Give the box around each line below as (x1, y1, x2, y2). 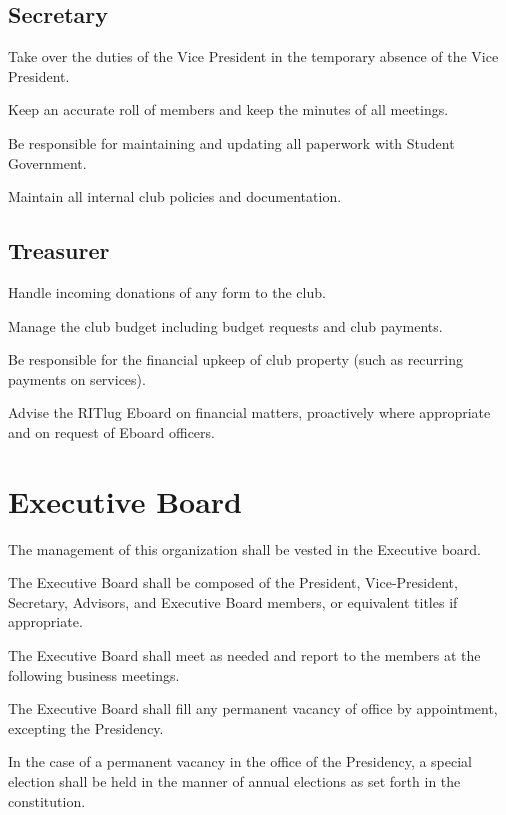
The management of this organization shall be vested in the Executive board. (8, 538, 482, 559)
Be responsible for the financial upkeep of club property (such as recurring (8, 349, 464, 370)
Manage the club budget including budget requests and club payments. (8, 315, 443, 336)
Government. (8, 152, 87, 173)
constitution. (8, 790, 86, 811)
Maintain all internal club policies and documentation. (8, 186, 342, 207)
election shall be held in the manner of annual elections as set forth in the (8, 771, 461, 791)
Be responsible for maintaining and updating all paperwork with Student (8, 132, 455, 153)
